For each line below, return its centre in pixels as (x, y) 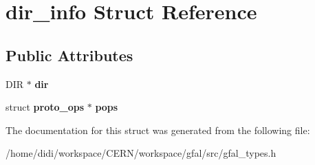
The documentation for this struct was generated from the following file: (158, 130)
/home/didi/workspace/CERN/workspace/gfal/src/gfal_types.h (141, 153)
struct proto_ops (45, 107)
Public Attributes (69, 55)
